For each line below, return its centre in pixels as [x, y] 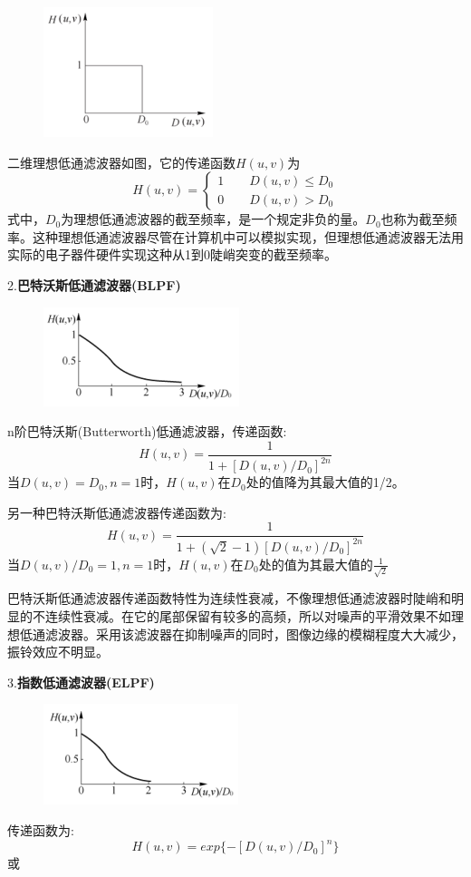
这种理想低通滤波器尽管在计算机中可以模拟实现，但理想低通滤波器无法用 [248, 236]
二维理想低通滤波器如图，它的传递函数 [121, 162]
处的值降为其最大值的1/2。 [325, 482]
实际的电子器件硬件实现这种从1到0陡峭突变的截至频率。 [172, 254]
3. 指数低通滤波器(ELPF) [81, 682]
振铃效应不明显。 [58, 652]
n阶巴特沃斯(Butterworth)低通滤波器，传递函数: [147, 431]
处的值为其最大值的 [316, 564]
